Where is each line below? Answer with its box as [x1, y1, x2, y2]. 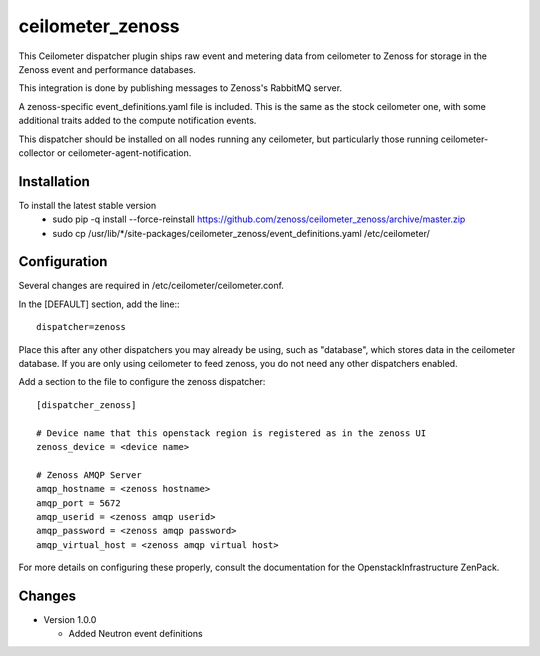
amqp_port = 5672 [36, 497, 121, 509]
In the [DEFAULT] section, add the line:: [18, 298, 180, 310]
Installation [18, 173, 90, 190]
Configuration [18, 253, 108, 270]
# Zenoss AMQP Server [36, 469, 142, 480]
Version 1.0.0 [43, 614, 97, 626]
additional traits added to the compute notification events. [18, 115, 257, 127]
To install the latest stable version [18, 199, 157, 211]
